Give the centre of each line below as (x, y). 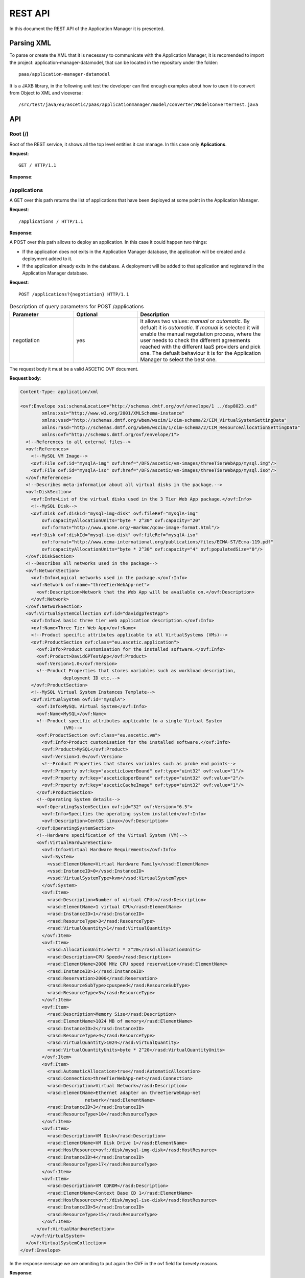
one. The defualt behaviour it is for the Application (201, 353)
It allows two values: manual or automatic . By (195, 321)
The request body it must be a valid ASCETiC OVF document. (74, 369)
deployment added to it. (47, 259)
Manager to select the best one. (179, 359)
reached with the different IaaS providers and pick (200, 347)
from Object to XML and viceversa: (46, 93)
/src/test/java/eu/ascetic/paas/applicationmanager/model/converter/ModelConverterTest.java (138, 105)
